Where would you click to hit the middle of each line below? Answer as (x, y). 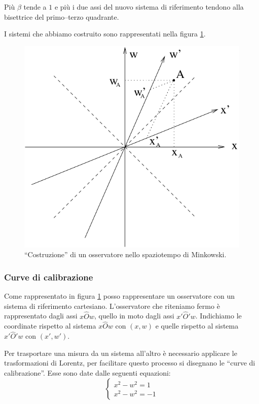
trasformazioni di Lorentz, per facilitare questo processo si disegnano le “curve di (130, 363)
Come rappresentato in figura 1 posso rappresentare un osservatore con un (119, 296)
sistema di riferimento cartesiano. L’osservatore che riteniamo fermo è (112, 306)
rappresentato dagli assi (41, 316)
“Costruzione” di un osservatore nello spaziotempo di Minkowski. (125, 254)
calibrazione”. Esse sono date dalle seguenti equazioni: (87, 373)
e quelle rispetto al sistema (197, 326)
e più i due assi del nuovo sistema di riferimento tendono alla (149, 7)
